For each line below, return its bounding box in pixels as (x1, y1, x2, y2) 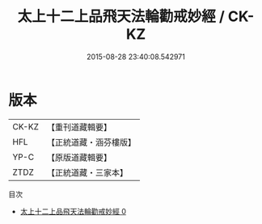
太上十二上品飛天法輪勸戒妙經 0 (19, 206, 127, 216)
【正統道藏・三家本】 (46, 167, 128, 178)
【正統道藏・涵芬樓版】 (46, 137, 136, 148)
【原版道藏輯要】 (46, 151, 112, 163)
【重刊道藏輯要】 (46, 121, 112, 133)
